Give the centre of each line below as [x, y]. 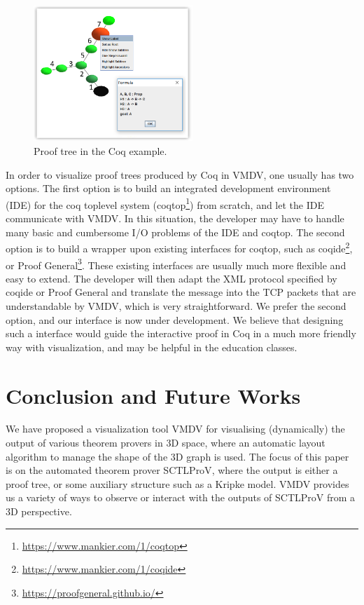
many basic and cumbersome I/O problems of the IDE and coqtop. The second [175, 232]
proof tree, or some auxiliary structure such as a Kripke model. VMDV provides [177, 483]
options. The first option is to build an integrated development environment [168, 188]
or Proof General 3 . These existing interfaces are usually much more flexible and [176, 264]
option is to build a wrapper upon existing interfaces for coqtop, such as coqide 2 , [179, 247]
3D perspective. [39, 511]
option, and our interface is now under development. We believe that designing [175, 319]
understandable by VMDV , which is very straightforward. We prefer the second [176, 305]
